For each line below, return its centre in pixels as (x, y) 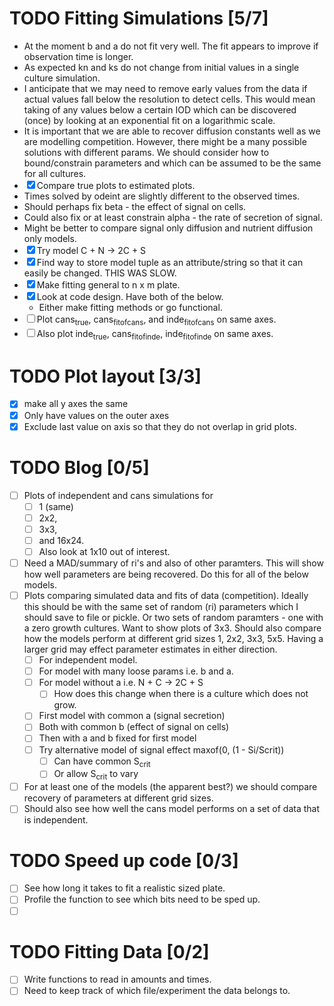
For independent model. (88, 660)
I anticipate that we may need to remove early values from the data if (165, 88)
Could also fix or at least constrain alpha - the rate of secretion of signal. (173, 217)
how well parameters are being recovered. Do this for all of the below (166, 574)
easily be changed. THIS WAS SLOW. (100, 273)
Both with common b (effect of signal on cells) (134, 727)
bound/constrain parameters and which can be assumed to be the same (172, 163)
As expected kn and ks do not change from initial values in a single (161, 67)
